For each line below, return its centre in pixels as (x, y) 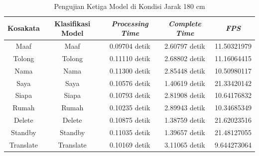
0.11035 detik (130, 132)
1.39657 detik (185, 132)
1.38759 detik (185, 120)
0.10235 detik (130, 108)
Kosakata (24, 28)
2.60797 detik (185, 46)
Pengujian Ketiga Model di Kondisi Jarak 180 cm (129, 6)
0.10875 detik (130, 120)
